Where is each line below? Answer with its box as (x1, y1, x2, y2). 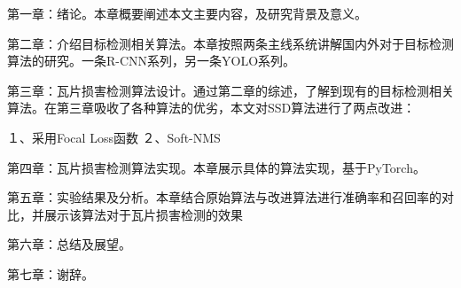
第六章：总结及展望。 (7, 235, 131, 253)
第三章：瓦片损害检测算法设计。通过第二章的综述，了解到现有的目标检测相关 (7, 81, 454, 99)
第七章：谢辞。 (7, 264, 94, 283)
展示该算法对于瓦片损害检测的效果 (43, 205, 243, 223)
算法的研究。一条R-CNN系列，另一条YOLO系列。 (7, 51, 296, 70)
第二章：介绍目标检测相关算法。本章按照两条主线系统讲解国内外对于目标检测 (7, 34, 454, 52)
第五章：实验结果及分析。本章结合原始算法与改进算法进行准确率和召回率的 (7, 188, 441, 206)
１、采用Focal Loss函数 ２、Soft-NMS (7, 128, 221, 146)
